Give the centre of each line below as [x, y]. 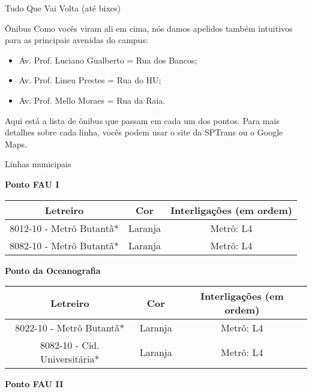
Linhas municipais [38, 164]
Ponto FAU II [34, 384]
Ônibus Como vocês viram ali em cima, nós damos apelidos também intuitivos [149, 28]
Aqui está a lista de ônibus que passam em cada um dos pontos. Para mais [142, 120]
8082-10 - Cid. [70, 345]
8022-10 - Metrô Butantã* [70, 328]
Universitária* [70, 359]
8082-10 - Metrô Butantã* [64, 245]
